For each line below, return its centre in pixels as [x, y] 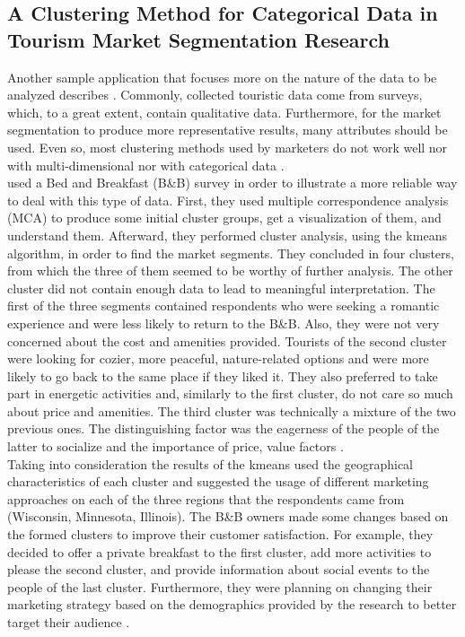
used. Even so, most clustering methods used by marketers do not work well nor [228, 147]
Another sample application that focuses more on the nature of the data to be [222, 77]
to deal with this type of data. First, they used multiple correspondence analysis [228, 200]
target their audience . [69, 622]
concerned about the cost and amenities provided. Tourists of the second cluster [227, 340]
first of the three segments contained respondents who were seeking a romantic [224, 305]
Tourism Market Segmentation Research [199, 39]
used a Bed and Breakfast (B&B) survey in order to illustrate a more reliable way [232, 183]
